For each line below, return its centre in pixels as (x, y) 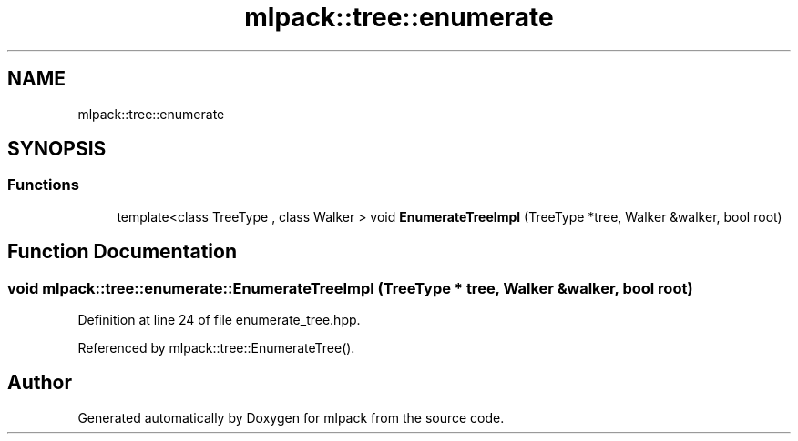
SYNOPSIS (57, 149)
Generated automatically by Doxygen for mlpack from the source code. (291, 417)
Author (40, 383)
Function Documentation (122, 252)
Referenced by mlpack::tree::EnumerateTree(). (216, 348)
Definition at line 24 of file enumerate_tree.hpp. (219, 320)
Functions (43, 185)
